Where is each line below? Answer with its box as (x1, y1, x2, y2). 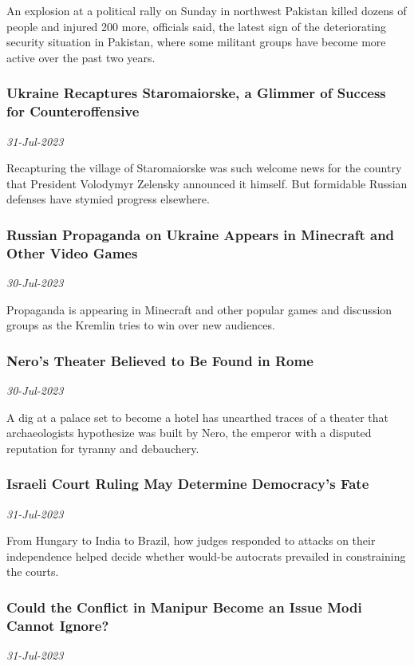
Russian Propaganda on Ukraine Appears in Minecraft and (6, 224, 395, 244)
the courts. (6, 563, 59, 580)
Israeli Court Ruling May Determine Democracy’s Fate (6, 474, 369, 494)
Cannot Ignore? (6, 615, 109, 635)
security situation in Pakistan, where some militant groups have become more (6, 33, 386, 50)
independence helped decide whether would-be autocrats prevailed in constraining (6, 547, 406, 564)
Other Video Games (6, 242, 138, 262)
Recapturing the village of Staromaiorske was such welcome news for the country (6, 160, 402, 176)
